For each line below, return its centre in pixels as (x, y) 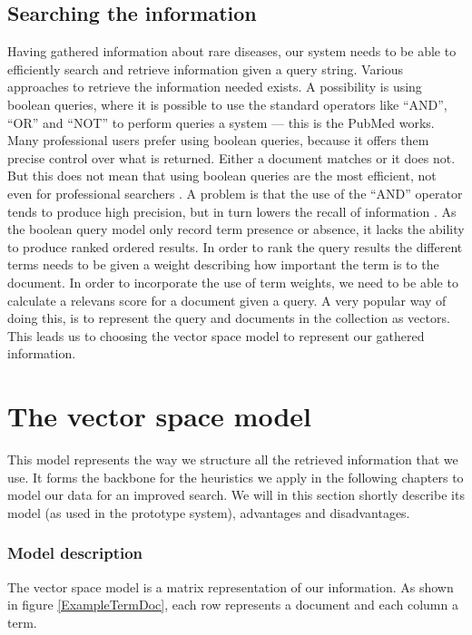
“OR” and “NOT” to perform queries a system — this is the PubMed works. (221, 122)
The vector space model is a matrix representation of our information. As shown (231, 586)
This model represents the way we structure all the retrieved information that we (233, 459)
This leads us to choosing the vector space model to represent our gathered (216, 335)
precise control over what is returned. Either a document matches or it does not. (231, 157)
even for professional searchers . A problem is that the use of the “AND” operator (235, 193)
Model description (75, 553)
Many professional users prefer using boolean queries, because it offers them (218, 140)
